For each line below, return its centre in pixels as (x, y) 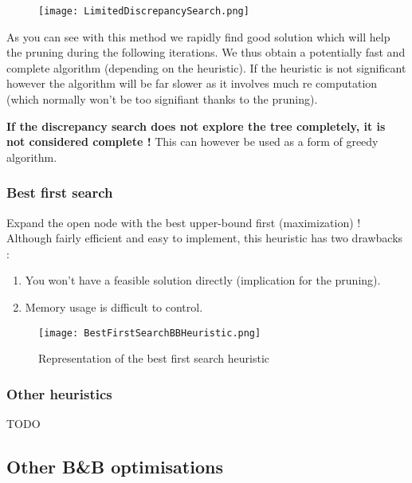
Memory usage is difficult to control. (114, 307)
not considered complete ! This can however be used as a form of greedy (192, 141)
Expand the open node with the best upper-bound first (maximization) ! (184, 222)
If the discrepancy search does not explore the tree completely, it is (196, 126)
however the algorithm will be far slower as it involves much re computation (192, 83)
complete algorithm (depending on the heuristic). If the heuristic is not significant (206, 67)
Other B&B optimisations (115, 467)
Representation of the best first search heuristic (154, 358)
